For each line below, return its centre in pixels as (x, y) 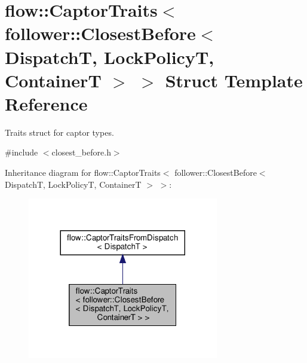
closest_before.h (81, 152)
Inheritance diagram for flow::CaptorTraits (83, 173)
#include (22, 152)
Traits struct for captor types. (59, 132)
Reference (46, 103)
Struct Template (234, 80)
